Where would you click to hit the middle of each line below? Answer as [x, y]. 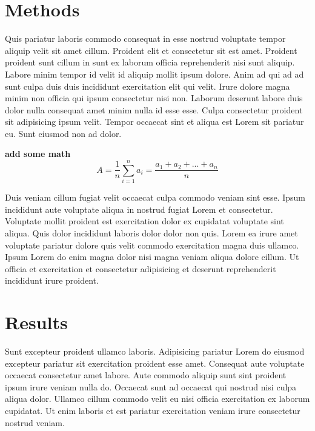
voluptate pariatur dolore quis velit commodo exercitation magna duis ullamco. [152, 245]
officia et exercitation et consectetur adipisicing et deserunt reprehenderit [141, 268]
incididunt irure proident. [52, 280]
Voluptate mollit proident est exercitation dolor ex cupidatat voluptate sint [144, 221]
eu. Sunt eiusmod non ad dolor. [63, 133]
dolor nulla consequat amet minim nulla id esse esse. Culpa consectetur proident [154, 109]
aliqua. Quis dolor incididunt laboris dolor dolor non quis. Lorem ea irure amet [151, 232]
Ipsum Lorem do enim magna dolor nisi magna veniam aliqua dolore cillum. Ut [152, 257]
